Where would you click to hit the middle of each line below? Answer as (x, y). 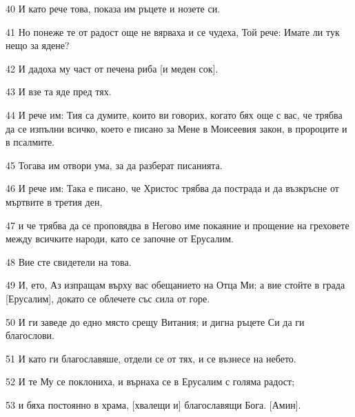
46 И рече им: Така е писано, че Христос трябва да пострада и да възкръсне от (172, 188)
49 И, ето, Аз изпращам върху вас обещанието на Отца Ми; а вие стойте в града (175, 285)
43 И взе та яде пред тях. (59, 91)
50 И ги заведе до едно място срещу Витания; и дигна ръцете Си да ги (155, 321)
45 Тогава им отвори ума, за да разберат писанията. (114, 165)
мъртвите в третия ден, (54, 201)
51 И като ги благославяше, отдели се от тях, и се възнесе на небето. (151, 358)
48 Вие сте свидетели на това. (69, 261)
